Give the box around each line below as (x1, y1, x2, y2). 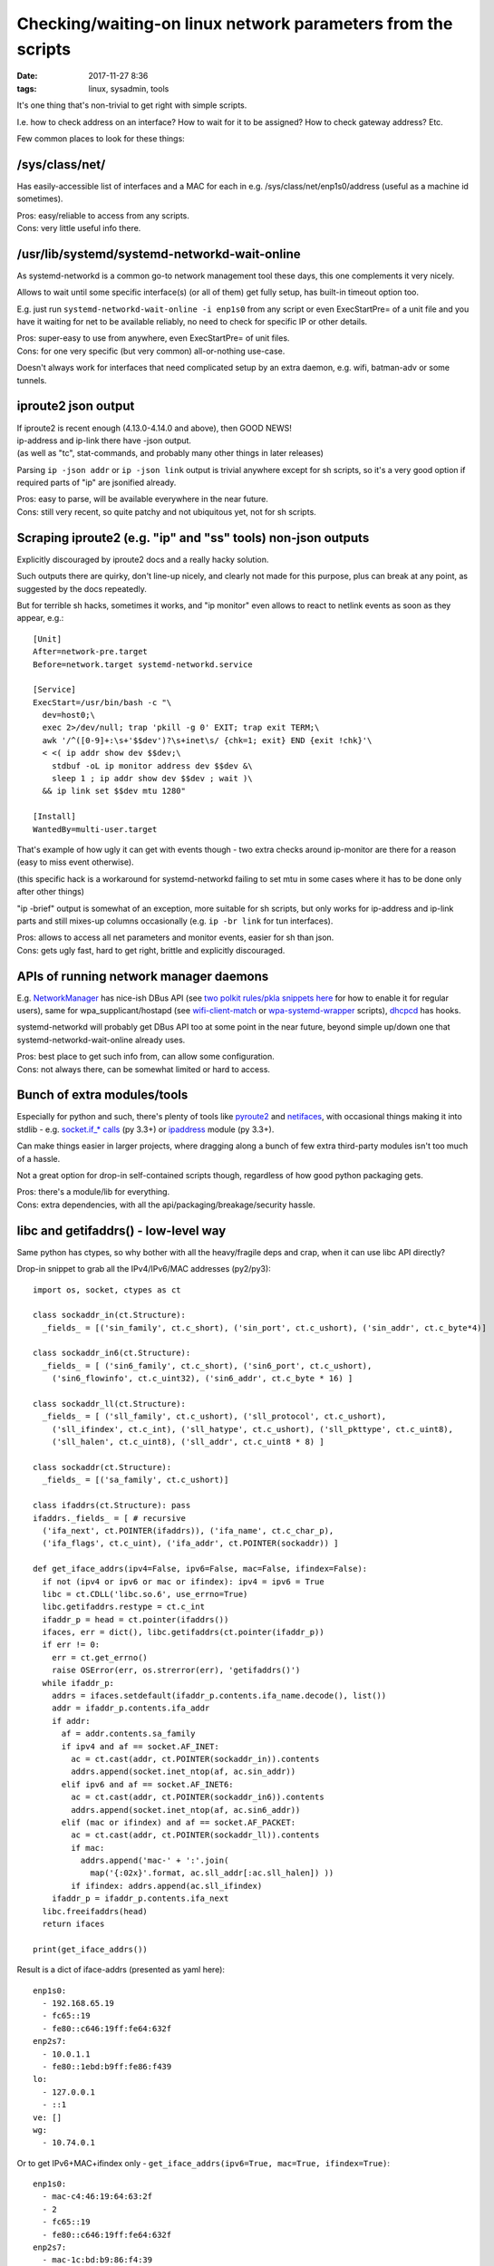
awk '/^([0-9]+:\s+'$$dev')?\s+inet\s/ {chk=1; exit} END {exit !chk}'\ (42, 735, 373, 745)
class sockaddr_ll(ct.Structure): (33, 1399, 186, 1409)
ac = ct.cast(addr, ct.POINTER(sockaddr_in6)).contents (71, 1792, 325, 1803)
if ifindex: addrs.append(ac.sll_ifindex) (71, 1881, 263, 1891)
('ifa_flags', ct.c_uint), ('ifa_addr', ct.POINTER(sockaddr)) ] (42, 1538, 339, 1549)
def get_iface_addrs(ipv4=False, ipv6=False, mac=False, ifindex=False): (33, 1564, 368, 1574)
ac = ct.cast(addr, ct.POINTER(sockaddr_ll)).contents (71, 1830, 320, 1840)
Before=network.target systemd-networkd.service (33, 659, 253, 670)
